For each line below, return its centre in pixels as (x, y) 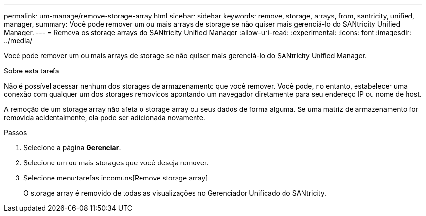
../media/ (18, 41)
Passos (16, 133)
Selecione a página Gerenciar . (72, 148)
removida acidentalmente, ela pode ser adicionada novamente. (105, 117)
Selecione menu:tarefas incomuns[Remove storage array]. (117, 178)
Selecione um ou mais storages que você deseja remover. (116, 163)
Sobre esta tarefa (32, 71)
